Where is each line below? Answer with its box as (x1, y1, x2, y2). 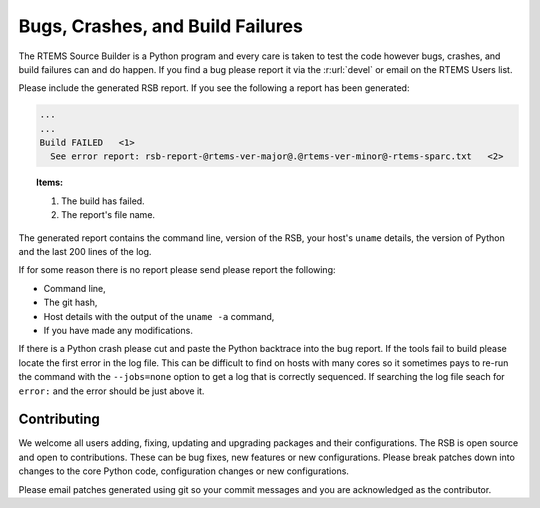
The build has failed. (61, 195, 145, 207)
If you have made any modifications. (43, 324, 194, 336)
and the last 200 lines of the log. (18, 246, 152, 258)
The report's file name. (61, 209, 155, 221)
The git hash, (43, 296, 98, 309)
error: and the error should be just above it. (18, 385, 205, 397)
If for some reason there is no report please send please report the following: (18, 264, 336, 276)
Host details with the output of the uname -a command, (43, 310, 275, 322)
